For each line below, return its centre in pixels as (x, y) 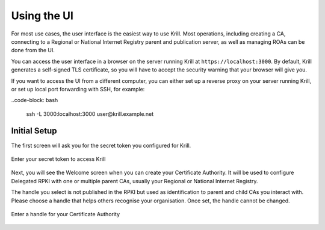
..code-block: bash (35, 100)
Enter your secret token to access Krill (58, 159)
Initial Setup (34, 131)
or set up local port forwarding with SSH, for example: (78, 89)
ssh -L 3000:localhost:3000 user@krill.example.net (90, 113)
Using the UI (42, 16)
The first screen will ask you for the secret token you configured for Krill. (101, 145)
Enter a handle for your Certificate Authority (66, 214)
